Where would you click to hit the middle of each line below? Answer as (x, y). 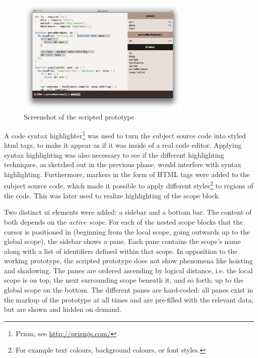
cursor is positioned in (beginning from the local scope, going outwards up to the (127, 231)
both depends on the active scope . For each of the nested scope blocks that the (124, 221)
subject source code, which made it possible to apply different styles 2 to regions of (129, 185)
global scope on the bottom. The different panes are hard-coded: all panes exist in (129, 290)
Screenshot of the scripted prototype (79, 117)
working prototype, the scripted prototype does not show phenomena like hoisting (129, 261)
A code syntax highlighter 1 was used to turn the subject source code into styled (125, 134)
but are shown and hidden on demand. (63, 309)
